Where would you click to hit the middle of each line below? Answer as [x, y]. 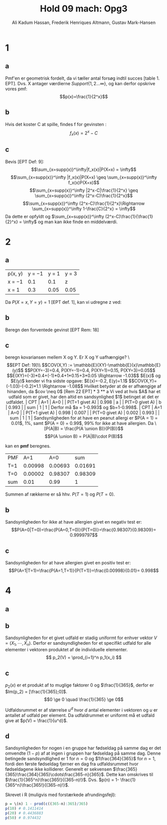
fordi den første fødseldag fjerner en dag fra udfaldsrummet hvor [72, 764]
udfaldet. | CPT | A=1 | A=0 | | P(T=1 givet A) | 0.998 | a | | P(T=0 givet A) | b [84, 402]
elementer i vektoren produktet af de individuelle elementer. [67, 650]
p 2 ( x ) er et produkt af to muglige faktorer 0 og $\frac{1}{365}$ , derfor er [80, 686]
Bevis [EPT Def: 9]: [25, 161]
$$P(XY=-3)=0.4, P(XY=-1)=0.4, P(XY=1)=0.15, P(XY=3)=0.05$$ [90, 370]
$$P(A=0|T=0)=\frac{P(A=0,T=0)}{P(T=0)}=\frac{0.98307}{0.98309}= [84, 530]
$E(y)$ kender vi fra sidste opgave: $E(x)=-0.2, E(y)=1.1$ [69, 381]
